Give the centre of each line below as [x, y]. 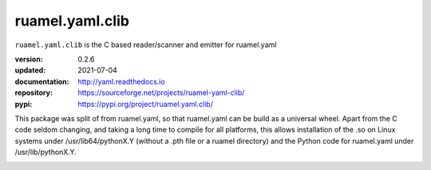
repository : [34, 93]
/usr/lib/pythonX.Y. [46, 152]
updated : [30, 70]
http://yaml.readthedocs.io [121, 81]
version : [29, 59]
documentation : [42, 81]
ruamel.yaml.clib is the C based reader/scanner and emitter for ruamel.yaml [146, 45]
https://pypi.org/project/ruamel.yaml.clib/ [145, 104]
